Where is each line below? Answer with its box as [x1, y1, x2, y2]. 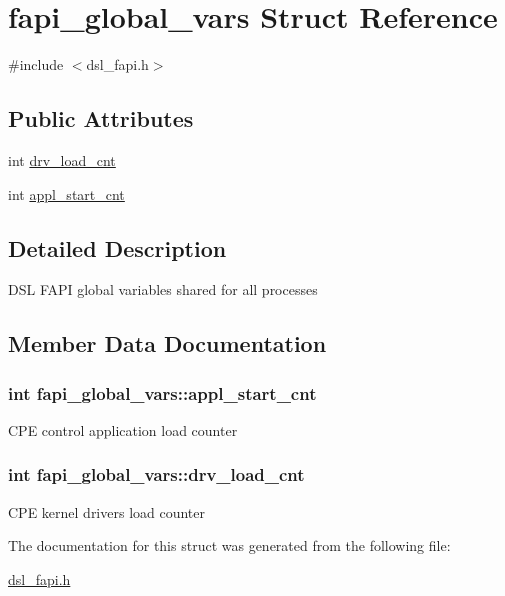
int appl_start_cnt [8, 183, 125, 204]
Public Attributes [8, 103, 194, 134]
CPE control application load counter [8, 419, 238, 440]
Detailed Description [8, 232, 227, 263]
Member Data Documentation [8, 328, 327, 359]
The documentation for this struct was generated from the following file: [8, 535, 451, 556]
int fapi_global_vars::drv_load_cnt [8, 462, 305, 487]
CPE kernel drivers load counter [8, 501, 206, 522]
